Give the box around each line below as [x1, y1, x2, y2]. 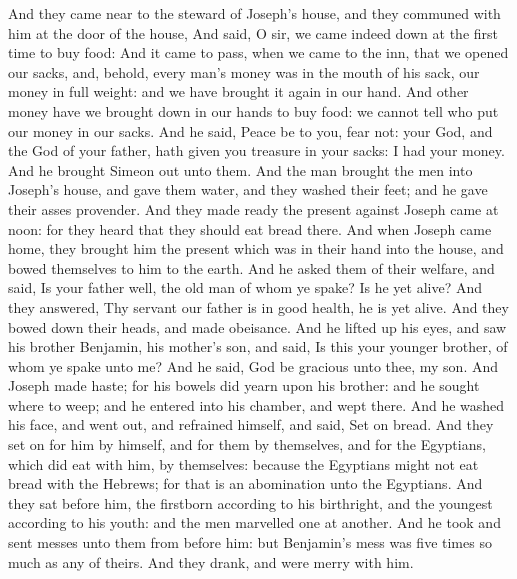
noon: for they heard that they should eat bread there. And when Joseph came [8, 218, 492, 239]
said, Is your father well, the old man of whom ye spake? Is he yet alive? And [8, 277, 482, 298]
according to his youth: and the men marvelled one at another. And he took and [8, 512, 501, 533]
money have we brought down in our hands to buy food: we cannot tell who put [8, 100, 499, 121]
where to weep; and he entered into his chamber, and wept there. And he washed [8, 394, 505, 415]
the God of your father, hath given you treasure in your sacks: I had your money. [8, 140, 505, 161]
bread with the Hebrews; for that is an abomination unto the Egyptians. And [8, 473, 483, 494]
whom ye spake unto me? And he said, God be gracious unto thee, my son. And [8, 355, 499, 376]
